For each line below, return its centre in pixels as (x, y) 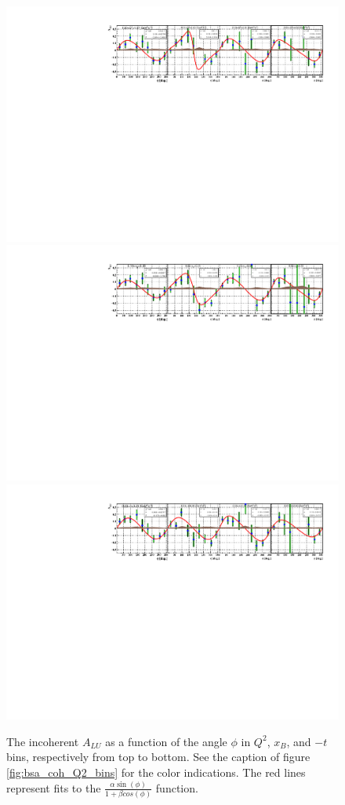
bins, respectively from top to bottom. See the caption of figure (158, 757)
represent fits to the (54, 787)
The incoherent (43, 741)
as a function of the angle (166, 741)
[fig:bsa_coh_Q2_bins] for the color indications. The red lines (156, 772)
